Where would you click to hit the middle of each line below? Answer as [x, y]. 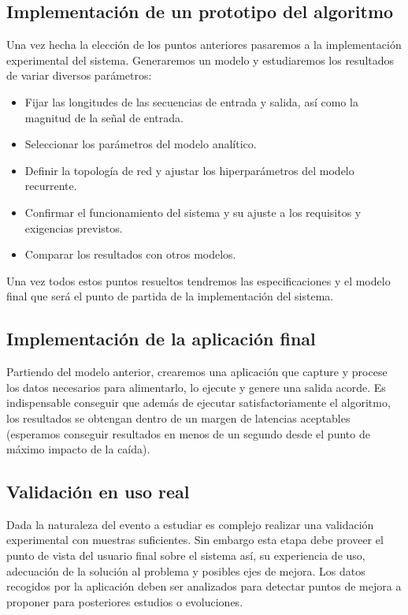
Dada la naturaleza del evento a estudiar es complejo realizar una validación [190, 524]
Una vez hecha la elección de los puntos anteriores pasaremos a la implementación [204, 45]
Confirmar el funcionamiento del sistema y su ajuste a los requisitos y [193, 212]
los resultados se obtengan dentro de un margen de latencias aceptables [178, 417]
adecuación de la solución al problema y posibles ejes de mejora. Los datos [186, 570]
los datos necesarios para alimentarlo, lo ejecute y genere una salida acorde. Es [196, 387]
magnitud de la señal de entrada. [104, 117]
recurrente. [51, 186]
